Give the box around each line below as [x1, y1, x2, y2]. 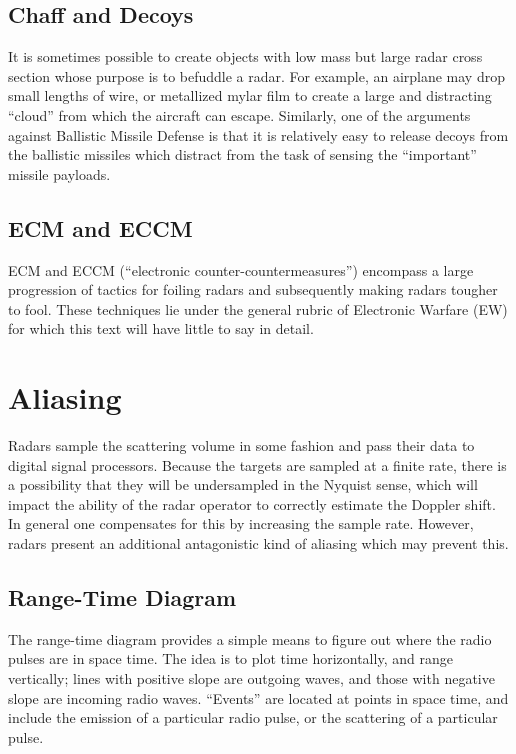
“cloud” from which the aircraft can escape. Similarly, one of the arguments [8, 104, 471, 125]
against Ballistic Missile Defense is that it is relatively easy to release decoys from [8, 124, 509, 145]
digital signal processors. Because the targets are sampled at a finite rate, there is [8, 454, 507, 475]
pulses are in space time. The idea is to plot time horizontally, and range [8, 648, 453, 669]
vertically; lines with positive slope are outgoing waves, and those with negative [8, 668, 495, 689]
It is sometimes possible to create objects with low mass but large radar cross [8, 46, 483, 67]
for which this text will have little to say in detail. [8, 318, 314, 339]
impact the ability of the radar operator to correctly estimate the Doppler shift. [8, 493, 496, 514]
